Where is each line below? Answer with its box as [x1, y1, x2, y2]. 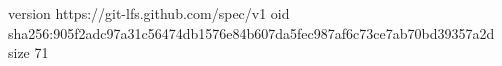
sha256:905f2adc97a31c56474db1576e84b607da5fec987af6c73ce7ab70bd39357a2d [8, 22, 495, 43]
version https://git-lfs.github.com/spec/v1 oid [8, 3, 290, 23]
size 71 [8, 42, 49, 63]
